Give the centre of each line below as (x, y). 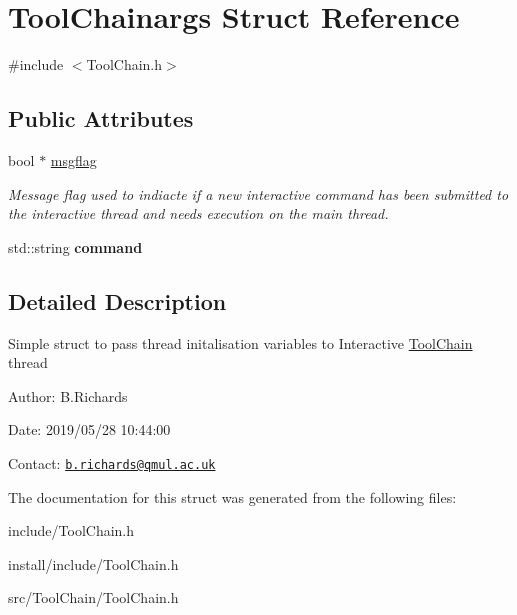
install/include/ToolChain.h (93, 563)
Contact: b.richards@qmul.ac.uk (112, 462)
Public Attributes (101, 118)
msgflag (73, 159)
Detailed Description (117, 300)
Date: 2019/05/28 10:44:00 (89, 429)
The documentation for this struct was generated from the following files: (232, 496)
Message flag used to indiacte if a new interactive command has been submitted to (258, 193)
